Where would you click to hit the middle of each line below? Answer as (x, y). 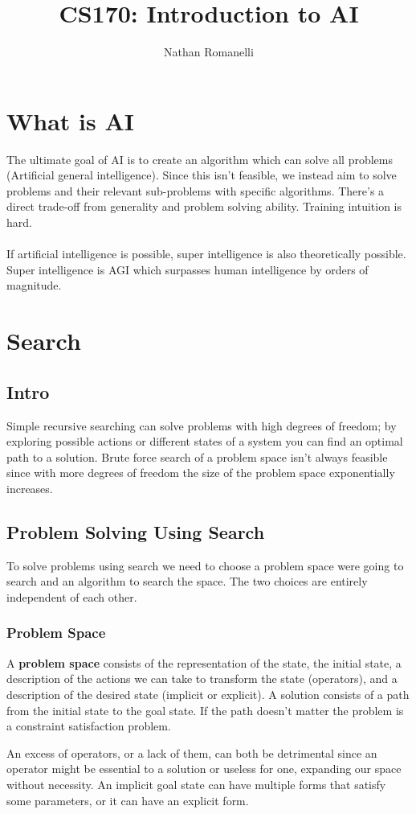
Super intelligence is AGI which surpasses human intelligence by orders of (188, 269)
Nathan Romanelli (209, 52)
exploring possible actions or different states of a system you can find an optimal (205, 441)
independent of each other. (72, 596)
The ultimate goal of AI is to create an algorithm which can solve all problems (200, 159)
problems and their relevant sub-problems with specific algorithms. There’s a (196, 190)
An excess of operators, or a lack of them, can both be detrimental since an (192, 752)
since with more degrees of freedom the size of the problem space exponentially (201, 473)
